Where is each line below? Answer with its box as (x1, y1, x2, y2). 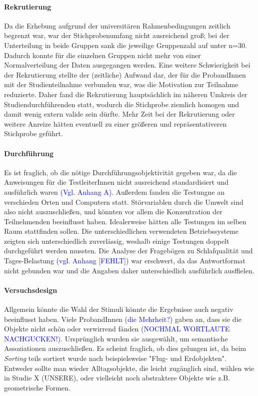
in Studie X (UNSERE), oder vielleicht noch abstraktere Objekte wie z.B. (4, 372, 230, 383)
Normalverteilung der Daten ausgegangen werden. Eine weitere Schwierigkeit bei (4, 60, 250, 70)
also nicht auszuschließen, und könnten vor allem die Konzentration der (4, 206, 222, 217)
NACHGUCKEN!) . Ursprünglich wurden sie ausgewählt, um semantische (4, 333, 228, 343)
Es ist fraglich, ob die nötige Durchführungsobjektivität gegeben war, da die (4, 167, 237, 177)
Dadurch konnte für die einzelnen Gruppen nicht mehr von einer (4, 50, 201, 60)
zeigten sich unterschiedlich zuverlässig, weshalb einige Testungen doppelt (4, 235, 229, 246)
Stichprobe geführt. (4, 128, 63, 139)
